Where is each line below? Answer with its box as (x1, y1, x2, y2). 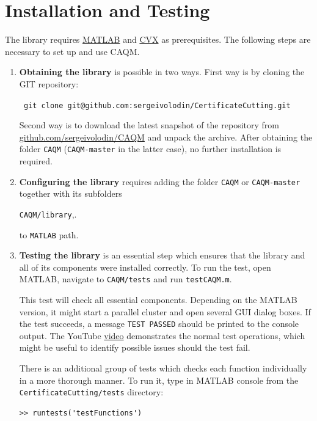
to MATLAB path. (19, 228, 79, 241)
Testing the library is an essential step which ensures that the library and (19, 249, 305, 262)
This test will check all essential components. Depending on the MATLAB (19, 293, 297, 306)
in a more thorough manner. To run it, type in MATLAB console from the (19, 373, 299, 386)
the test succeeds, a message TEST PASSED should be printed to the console (19, 317, 299, 330)
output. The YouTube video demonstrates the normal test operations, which (19, 329, 305, 342)
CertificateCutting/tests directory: (19, 386, 164, 398)
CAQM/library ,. (19, 207, 77, 220)
